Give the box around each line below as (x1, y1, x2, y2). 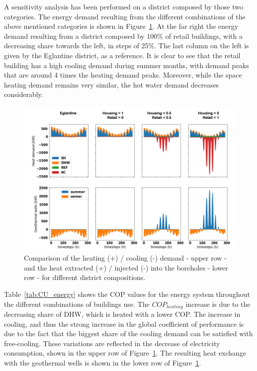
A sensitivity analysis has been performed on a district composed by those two (4, 1, 243, 11)
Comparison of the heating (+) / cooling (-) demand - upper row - (24, 253, 227, 263)
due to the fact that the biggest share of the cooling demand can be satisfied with (4, 328, 253, 339)
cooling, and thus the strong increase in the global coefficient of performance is (4, 318, 244, 329)
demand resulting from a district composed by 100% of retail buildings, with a (4, 30, 243, 41)
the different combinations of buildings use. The (4, 298, 150, 309)
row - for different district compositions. (24, 272, 146, 282)
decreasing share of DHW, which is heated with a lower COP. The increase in (4, 309, 241, 319)
